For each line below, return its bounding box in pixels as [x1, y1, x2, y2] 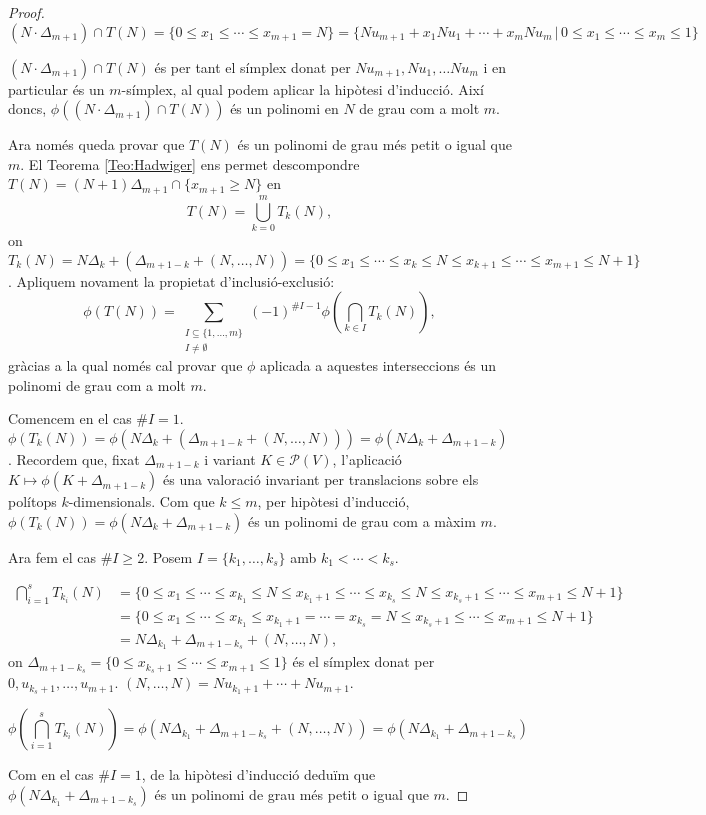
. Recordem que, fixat [8, 448, 140, 469]
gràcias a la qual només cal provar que [8, 354, 243, 375]
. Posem [144, 546, 193, 567]
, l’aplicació [332, 448, 402, 469]
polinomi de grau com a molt [8, 374, 186, 395]
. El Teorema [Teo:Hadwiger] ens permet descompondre [20, 153, 360, 174]
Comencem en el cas [8, 408, 132, 429]
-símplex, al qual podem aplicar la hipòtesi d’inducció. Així [121, 78, 484, 99]
